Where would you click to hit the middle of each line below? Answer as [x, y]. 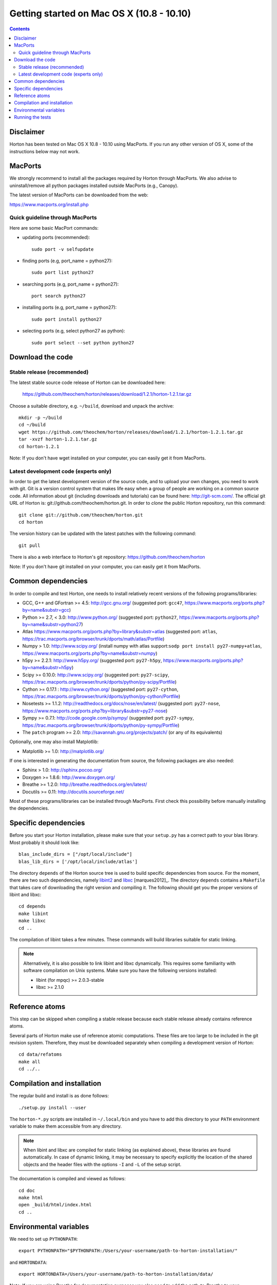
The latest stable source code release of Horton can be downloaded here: [88, 382]
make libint [34, 913]
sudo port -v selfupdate [63, 249]
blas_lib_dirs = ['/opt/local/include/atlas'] [78, 861]
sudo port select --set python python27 [83, 343]
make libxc [32, 921]
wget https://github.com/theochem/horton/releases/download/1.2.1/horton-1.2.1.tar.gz [131, 432]
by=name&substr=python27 [52, 625]
